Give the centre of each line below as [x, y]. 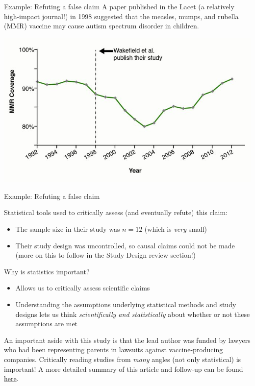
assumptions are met [47, 324]
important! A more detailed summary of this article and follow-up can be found [124, 369]
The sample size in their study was [68, 229]
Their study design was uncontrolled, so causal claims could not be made [125, 245]
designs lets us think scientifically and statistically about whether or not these [133, 314]
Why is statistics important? [47, 271]
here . [11, 378]
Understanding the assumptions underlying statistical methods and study [126, 304]
